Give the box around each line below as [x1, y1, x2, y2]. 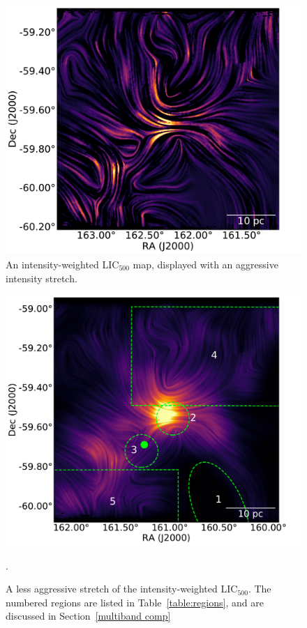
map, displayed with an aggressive [133, 256, 278, 271]
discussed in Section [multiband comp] [6, 608, 171, 623]
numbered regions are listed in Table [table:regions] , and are [6, 595, 264, 609]
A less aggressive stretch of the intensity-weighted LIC [6, 581, 238, 596]
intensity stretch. [6, 270, 77, 285]
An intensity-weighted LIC [6, 256, 119, 271]
